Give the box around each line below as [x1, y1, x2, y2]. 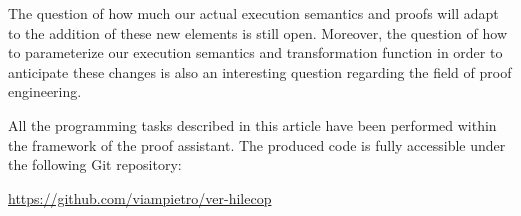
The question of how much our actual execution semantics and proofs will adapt [8, 3, 499, 23]
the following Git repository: [8, 154, 182, 175]
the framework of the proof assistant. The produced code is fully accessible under [8, 134, 506, 155]
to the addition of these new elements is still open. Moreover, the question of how [8, 22, 507, 43]
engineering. [8, 81, 82, 102]
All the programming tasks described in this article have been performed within [8, 114, 497, 135]
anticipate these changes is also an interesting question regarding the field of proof [8, 61, 512, 82]
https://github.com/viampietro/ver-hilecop [8, 187, 272, 208]
